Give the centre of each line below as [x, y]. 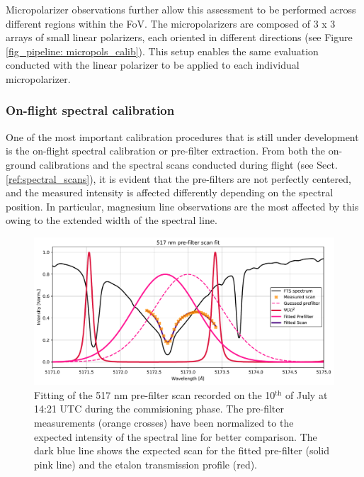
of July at [307, 394]
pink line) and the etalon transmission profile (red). [146, 464]
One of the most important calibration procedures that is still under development [182, 136]
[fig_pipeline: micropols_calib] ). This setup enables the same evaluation [162, 51]
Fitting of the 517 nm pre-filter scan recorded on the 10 [155, 394]
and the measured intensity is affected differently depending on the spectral [170, 192]
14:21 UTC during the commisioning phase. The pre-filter [159, 409]
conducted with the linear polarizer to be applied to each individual [153, 65]
